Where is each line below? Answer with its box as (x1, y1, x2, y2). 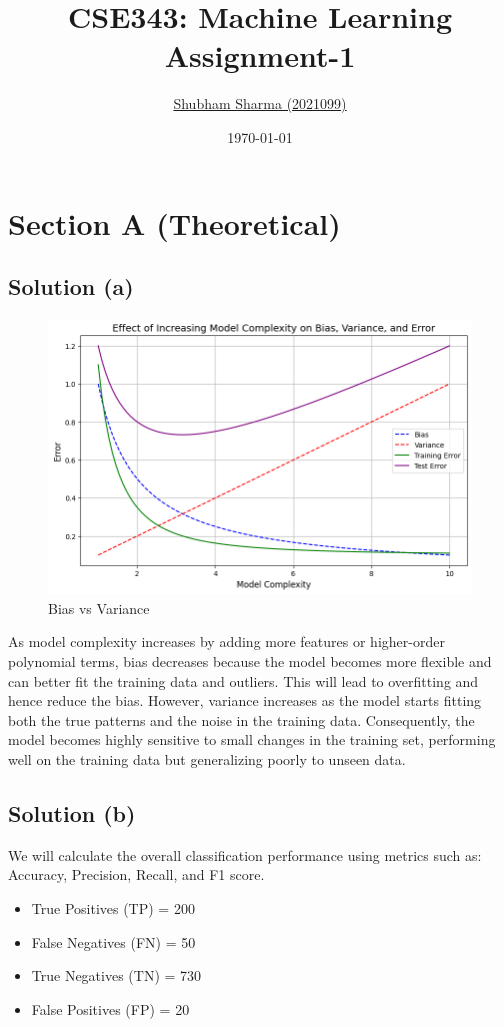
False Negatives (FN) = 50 (31, 931, 196, 952)
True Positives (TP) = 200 (31, 897, 195, 918)
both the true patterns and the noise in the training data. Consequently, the (8, 709, 475, 730)
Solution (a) (8, 271, 134, 302)
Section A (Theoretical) (8, 202, 341, 243)
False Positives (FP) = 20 (31, 998, 190, 1019)
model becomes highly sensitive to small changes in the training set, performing (8, 729, 496, 750)
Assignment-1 (164, 35, 356, 76)
